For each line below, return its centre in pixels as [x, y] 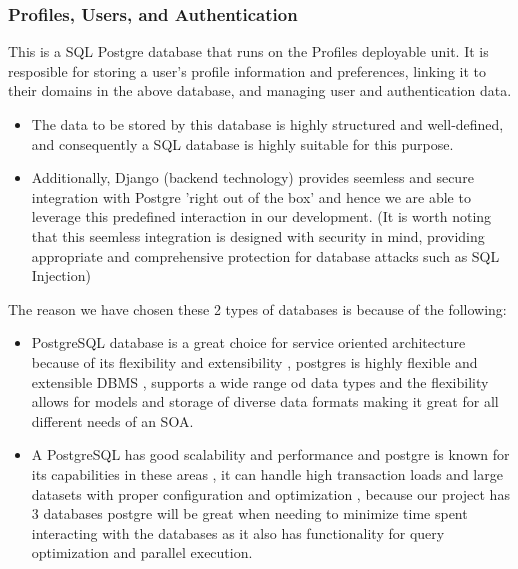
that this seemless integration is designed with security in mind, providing [258, 235]
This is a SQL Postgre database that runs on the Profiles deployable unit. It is [248, 51]
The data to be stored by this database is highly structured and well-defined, [267, 124]
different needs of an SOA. [112, 420]
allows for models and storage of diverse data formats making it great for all [265, 401]
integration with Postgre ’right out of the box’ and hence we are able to [251, 196]
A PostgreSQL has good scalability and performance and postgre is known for [270, 454]
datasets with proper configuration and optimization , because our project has [270, 493]
